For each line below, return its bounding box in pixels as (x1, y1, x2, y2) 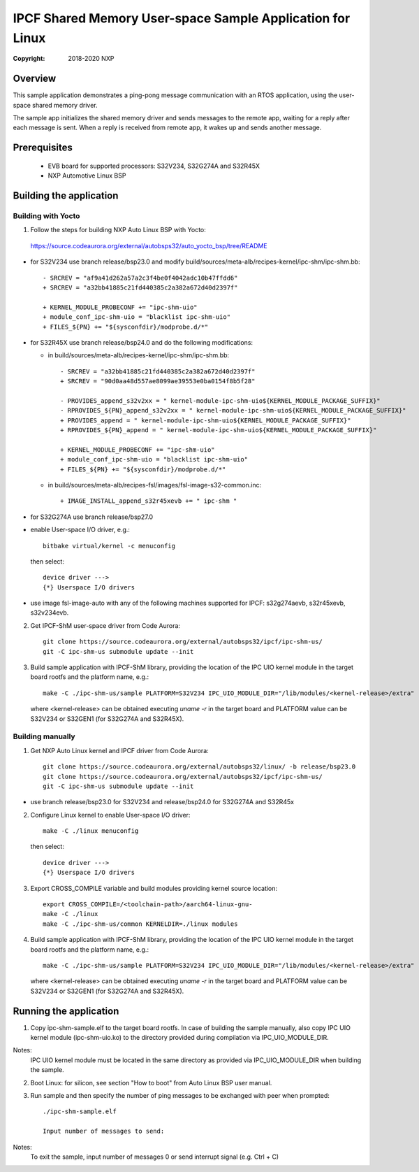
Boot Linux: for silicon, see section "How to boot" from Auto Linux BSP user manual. (30, 1078, 272, 1087)
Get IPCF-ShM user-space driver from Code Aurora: (30, 621, 181, 629)
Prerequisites (13, 142, 73, 154)
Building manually (13, 731, 76, 741)
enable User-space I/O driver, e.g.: (30, 525, 131, 534)
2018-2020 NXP (68, 55, 115, 63)
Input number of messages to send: (43, 1127, 165, 1136)
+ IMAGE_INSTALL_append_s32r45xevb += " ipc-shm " (60, 497, 237, 505)
